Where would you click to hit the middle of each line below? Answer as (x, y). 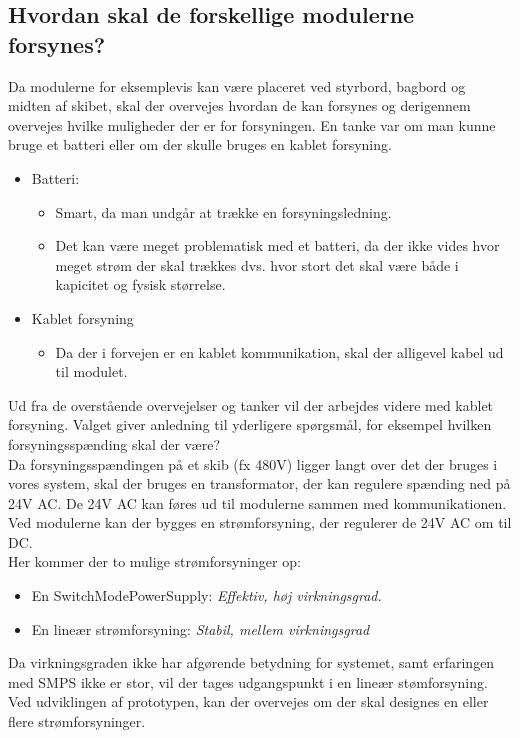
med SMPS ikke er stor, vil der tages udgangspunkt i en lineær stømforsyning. (248, 681)
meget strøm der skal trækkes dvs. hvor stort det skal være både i (257, 264)
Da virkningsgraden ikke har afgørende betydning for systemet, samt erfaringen (251, 662)
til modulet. (91, 371)
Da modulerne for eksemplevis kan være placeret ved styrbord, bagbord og (237, 85)
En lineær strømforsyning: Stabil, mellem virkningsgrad (200, 628)
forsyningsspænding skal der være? (114, 443)
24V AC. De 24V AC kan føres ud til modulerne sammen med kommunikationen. (257, 502)
